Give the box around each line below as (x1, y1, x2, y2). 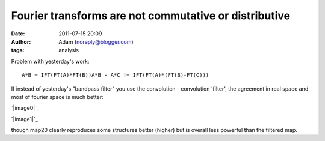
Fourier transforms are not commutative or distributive (11, 9, 291, 22)
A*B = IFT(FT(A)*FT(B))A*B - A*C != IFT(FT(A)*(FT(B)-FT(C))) (22, 72, 209, 79)
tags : (11, 47, 25, 54)
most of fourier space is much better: (11, 93, 104, 100)
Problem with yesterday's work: (11, 58, 90, 65)
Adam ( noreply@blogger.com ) (58, 38, 134, 45)
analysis (58, 47, 79, 54)
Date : (11, 30, 25, 37)
